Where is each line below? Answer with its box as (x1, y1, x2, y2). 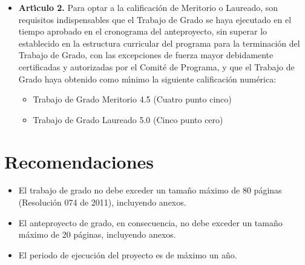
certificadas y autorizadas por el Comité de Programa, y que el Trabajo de (18, 60, 295, 73)
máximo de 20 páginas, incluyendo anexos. (18, 228, 176, 241)
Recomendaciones (4, 149, 154, 173)
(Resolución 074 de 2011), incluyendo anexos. (18, 196, 186, 209)
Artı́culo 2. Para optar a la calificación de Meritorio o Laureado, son (18, 1, 278, 13)
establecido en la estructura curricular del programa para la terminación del (18, 36, 300, 49)
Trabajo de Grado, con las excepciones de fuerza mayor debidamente (18, 49, 274, 61)
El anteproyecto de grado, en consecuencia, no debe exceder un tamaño (18, 216, 283, 229)
